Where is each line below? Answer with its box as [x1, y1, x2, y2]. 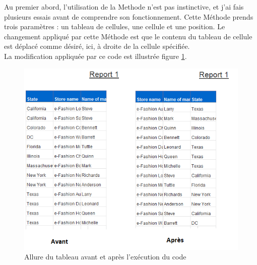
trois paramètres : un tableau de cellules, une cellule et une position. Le [4, 21, 225, 32]
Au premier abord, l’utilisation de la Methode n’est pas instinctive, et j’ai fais [4, 2, 244, 12]
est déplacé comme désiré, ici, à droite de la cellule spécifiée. [4, 41, 190, 51]
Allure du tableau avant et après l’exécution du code [24, 251, 186, 262]
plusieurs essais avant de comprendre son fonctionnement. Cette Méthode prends [4, 11, 253, 22]
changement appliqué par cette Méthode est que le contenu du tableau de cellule [4, 31, 252, 41]
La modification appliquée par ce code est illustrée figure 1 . [4, 50, 187, 61]
